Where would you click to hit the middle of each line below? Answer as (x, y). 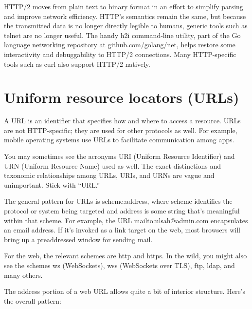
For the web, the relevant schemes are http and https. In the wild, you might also (126, 256)
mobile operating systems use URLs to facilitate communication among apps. (119, 140)
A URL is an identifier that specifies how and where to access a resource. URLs (122, 121)
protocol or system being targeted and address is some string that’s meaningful (122, 211)
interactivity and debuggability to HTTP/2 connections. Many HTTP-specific (120, 54)
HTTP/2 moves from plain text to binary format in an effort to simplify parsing (124, 6)
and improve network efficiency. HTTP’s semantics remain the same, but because (125, 16)
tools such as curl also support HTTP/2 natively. (77, 64)
